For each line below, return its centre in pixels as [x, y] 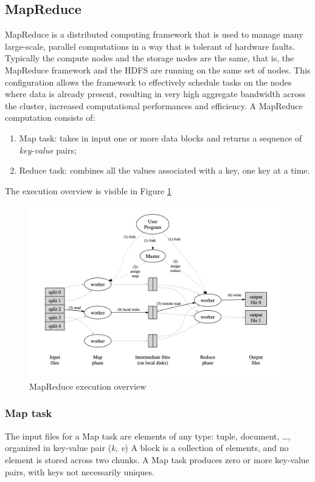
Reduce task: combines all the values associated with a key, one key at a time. [164, 170]
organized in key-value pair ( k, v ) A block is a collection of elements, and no [147, 448]
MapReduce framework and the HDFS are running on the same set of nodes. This [158, 70]
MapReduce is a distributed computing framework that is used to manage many [154, 34]
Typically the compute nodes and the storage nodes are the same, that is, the [150, 58]
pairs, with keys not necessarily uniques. [80, 471]
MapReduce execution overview [88, 386]
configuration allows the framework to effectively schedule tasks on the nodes [148, 82]
